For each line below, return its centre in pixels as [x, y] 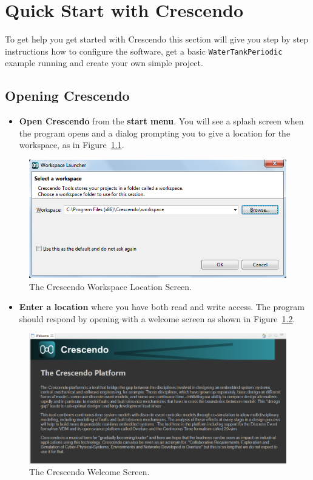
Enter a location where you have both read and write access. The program [162, 307]
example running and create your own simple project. [104, 63]
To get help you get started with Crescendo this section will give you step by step [157, 39]
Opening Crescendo [67, 96]
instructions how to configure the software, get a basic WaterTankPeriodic [144, 51]
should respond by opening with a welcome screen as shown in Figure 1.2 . [157, 318]
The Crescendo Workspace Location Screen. [111, 286]
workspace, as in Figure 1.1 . [72, 145]
